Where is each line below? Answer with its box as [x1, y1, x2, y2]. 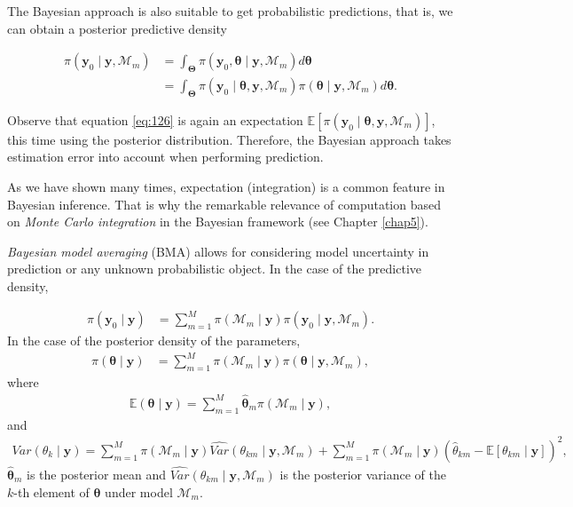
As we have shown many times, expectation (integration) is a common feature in [7, 178, 445, 196]
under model [105, 482, 173, 501]
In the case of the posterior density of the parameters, [7, 331, 301, 350]
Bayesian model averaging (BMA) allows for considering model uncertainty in [7, 242, 429, 260]
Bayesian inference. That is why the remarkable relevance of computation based [7, 194, 441, 213]
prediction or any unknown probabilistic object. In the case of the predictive [7, 259, 422, 278]
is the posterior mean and [27, 465, 166, 484]
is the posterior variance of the [279, 465, 446, 484]
